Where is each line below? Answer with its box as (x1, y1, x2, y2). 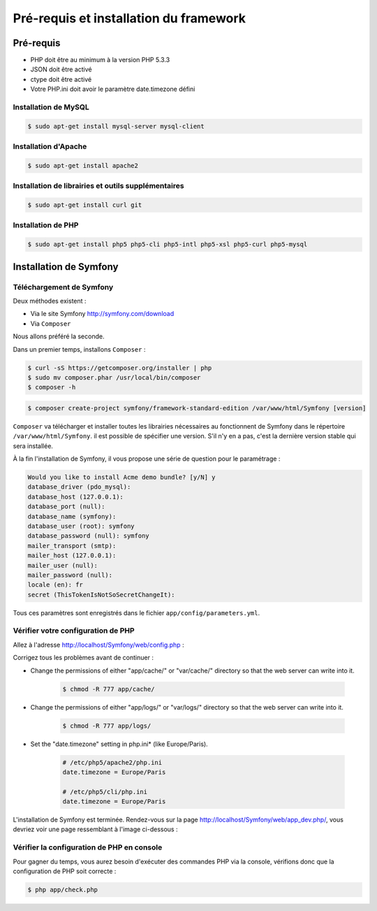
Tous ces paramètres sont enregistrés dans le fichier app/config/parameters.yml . (13, 608, 260, 617)
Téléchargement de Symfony (13, 282, 114, 292)
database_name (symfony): (27, 512, 117, 520)
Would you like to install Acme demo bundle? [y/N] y (27, 473, 216, 481)
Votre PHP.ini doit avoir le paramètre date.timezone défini (30, 85, 195, 94)
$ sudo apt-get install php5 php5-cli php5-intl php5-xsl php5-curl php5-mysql (27, 241, 308, 248)
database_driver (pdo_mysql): (27, 483, 131, 491)
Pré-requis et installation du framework (13, 10, 246, 26)
